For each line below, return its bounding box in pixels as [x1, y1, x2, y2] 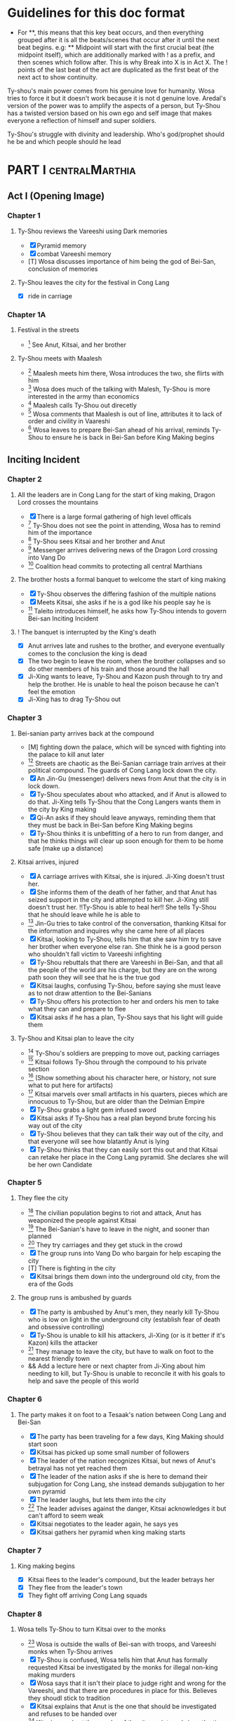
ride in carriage [27, 291, 72, 300]
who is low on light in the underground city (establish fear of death [27, 1315, 221, 1324]
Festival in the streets [17, 326, 79, 334]
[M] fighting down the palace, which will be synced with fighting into [27, 743, 227, 751]
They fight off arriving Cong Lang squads [27, 1591, 147, 1600]
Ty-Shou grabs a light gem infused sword [36, 1105, 156, 1114]
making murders [27, 1670, 76, 1679]
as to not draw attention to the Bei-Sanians [27, 988, 152, 997]
